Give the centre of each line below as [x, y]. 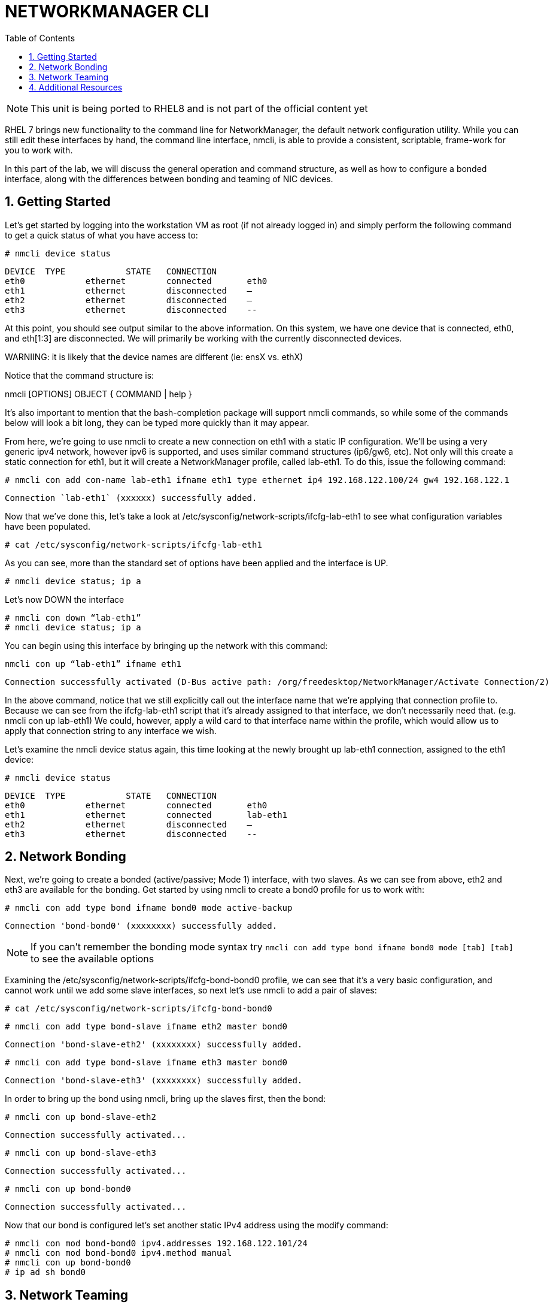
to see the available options [92, 959]
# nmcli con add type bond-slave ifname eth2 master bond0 [146, 1027]
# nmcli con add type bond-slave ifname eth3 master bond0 [146, 1063]
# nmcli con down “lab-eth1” [73, 617]
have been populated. [48, 526]
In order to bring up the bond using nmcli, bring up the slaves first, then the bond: [165, 1099]
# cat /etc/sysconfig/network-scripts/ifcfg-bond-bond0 [139, 1009]
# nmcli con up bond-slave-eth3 [80, 1153]
